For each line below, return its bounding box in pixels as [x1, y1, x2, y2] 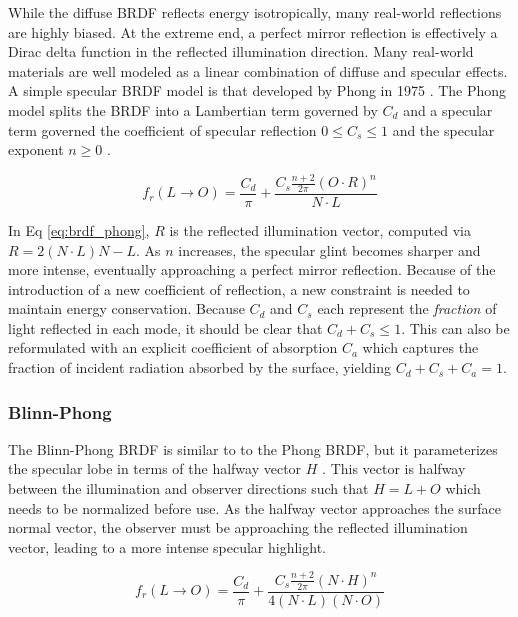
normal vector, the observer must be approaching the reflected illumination [8, 517, 468, 538]
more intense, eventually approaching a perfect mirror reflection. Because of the [8, 259, 496, 280]
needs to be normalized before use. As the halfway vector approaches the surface [8, 497, 501, 518]
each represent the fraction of [317, 298, 497, 319]
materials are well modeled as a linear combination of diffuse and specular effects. [8, 60, 508, 81]
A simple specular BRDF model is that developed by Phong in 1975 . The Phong [8, 80, 507, 101]
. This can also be [401, 317, 510, 338]
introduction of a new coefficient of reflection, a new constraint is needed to [8, 278, 470, 299]
